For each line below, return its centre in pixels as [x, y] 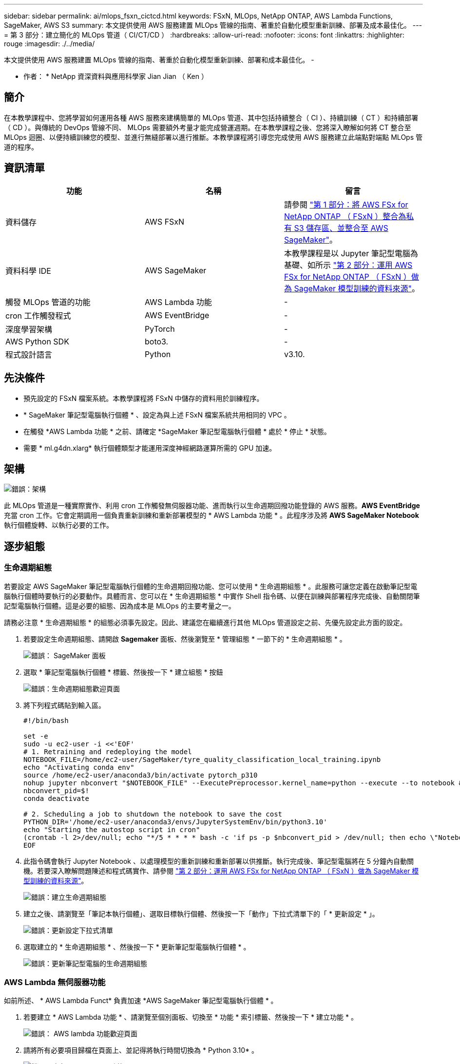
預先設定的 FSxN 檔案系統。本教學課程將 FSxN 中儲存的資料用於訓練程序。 [144, 398]
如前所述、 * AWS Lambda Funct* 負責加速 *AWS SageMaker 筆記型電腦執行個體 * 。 [141, 1001]
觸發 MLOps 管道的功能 [48, 302]
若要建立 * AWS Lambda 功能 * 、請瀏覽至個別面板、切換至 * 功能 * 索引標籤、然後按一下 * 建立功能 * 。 [191, 1017]
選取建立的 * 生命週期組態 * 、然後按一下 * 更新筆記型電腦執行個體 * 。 [137, 947]
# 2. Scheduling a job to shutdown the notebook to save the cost [153, 814]
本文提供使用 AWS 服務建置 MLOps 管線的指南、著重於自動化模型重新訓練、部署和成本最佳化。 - [159, 60]
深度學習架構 [29, 329]
